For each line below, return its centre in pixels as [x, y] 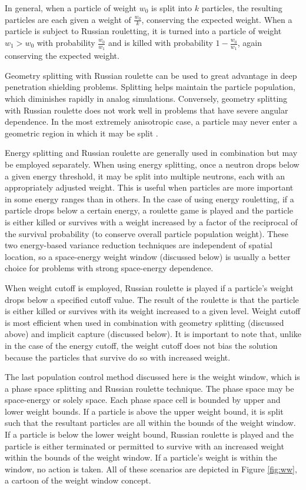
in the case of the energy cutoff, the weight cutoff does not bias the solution [141, 345]
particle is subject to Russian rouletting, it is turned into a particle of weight [143, 31]
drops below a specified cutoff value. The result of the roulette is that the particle [152, 299]
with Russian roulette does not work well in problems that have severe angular [147, 110]
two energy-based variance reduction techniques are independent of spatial [139, 245]
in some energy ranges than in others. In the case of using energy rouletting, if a [149, 199]
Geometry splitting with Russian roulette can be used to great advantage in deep [151, 75]
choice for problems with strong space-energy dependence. [109, 268]
